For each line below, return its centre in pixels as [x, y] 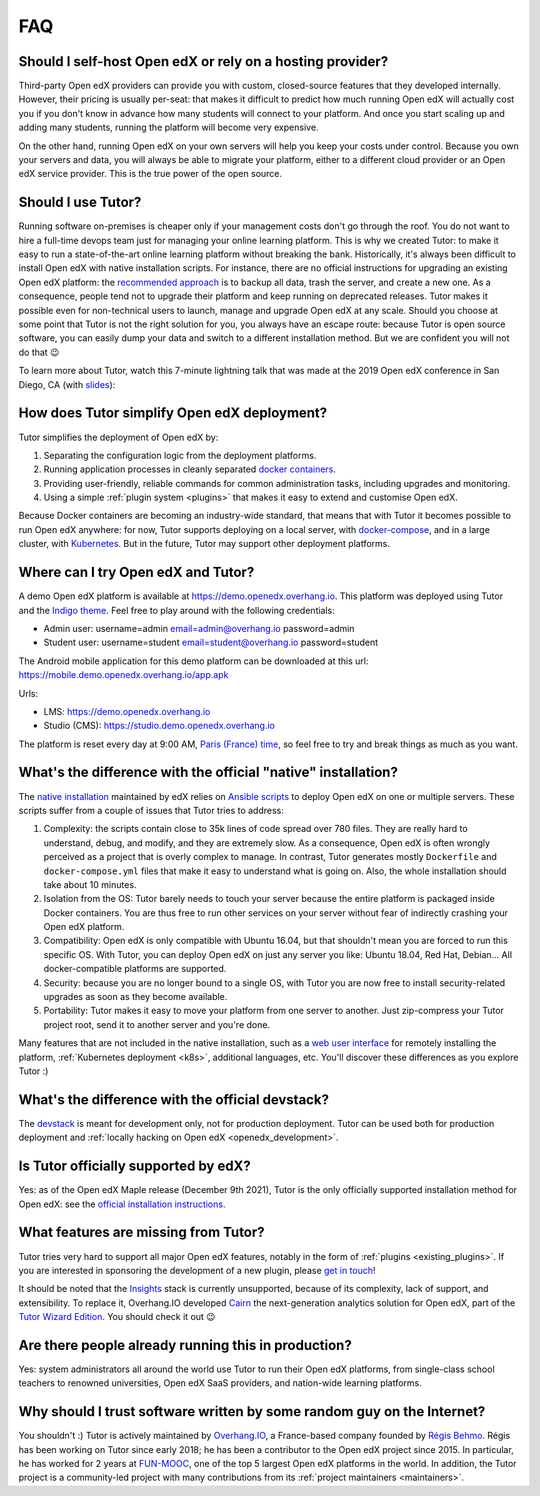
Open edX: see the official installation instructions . [122, 1204]
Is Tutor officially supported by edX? [134, 1166]
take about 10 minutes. [90, 884]
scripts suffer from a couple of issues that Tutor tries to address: [151, 810]
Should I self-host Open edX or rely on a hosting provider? [203, 61]
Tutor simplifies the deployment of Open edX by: [118, 437]
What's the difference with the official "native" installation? [208, 772]
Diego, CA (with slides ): [67, 384]
